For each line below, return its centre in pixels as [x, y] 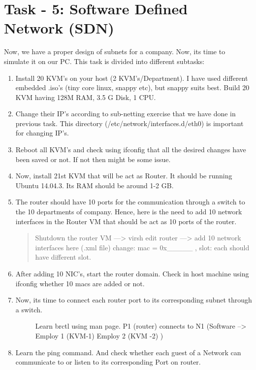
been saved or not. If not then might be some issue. [93, 159]
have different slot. [63, 257]
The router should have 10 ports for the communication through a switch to [130, 202]
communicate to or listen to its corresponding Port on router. [108, 362]
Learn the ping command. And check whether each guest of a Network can [128, 352]
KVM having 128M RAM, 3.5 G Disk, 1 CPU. [86, 97]
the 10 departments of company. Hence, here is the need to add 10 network [129, 212]
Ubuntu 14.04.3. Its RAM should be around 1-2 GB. [95, 185]
